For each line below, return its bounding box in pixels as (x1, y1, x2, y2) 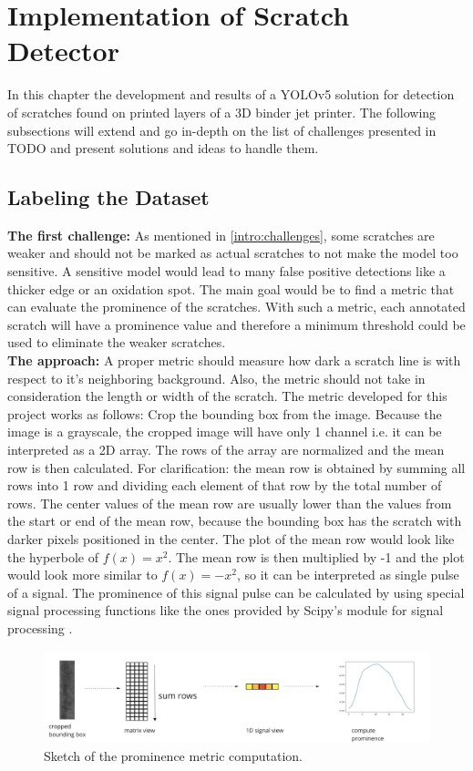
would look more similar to (7, 565, 158, 584)
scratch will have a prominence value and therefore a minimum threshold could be (7, 314, 466, 334)
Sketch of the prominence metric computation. (44, 746, 303, 765)
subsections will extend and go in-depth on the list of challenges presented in (7, 120, 437, 139)
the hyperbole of (7, 547, 99, 566)
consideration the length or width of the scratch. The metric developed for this (7, 386, 447, 406)
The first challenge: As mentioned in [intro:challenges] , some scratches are (7, 225, 435, 244)
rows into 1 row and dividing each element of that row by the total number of (7, 476, 442, 495)
